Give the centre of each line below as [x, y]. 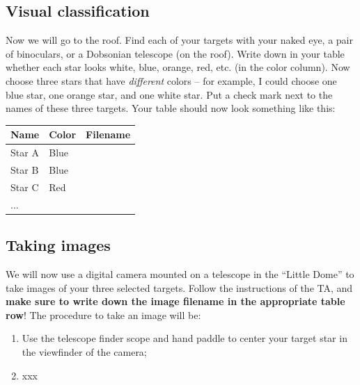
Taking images [58, 245]
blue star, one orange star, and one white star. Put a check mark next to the [169, 94]
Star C [25, 187]
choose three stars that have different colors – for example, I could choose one [171, 80]
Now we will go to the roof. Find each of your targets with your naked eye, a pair [179, 40]
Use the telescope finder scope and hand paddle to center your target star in [185, 338]
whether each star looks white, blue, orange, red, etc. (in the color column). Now [178, 67]
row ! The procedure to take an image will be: [103, 314]
